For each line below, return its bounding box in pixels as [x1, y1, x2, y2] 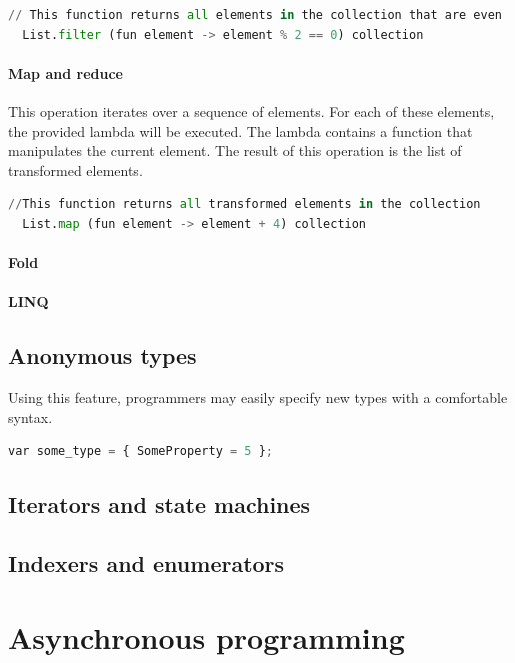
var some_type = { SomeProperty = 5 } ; [8, 444, 273, 459]
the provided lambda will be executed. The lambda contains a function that [8, 120, 473, 141]
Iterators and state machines [8, 489, 311, 520]
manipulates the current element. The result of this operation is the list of [8, 140, 462, 161]
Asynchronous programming [8, 616, 405, 657]
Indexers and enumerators [8, 548, 285, 579]
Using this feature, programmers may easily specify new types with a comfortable [8, 387, 508, 408]
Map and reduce [8, 62, 123, 83]
